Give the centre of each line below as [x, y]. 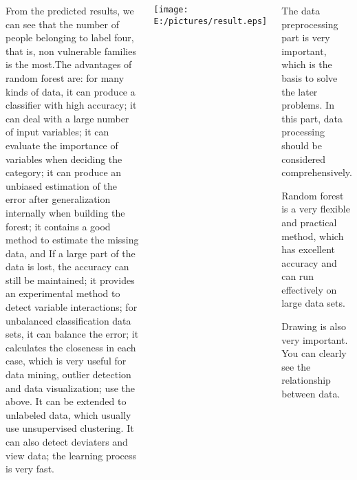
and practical [309, 222]
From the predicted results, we [70, 10]
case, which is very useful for [66, 361]
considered [304, 159]
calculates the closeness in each [71, 347]
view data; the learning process [71, 455]
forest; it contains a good [58, 226]
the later [300, 91]
